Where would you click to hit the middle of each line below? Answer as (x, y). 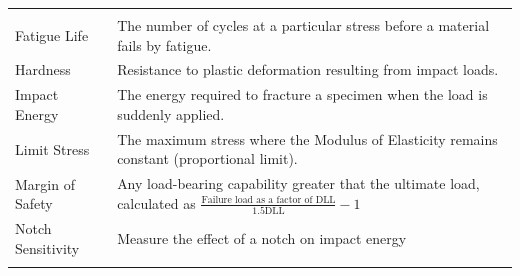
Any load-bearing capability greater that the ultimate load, (298, 183)
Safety (34, 203)
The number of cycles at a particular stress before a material (303, 25)
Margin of (45, 183)
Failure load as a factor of (257, 200)
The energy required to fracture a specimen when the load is (302, 94)
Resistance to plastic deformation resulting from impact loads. (308, 69)
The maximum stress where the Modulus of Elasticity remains (307, 138)
